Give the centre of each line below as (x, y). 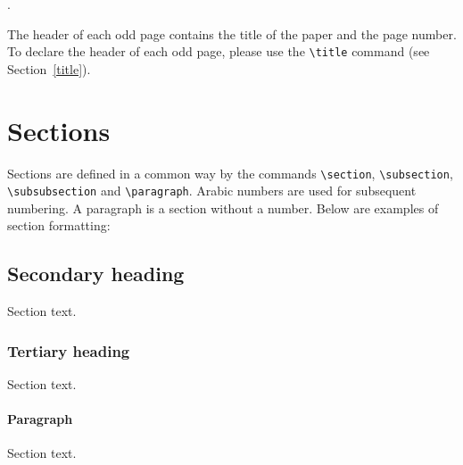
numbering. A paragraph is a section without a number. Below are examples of (223, 208)
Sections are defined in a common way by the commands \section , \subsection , (230, 173)
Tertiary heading (69, 350)
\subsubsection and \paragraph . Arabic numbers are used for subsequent (212, 191)
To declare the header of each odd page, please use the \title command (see (219, 51)
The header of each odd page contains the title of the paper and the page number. (232, 33)
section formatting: (59, 225)
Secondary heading (96, 274)
